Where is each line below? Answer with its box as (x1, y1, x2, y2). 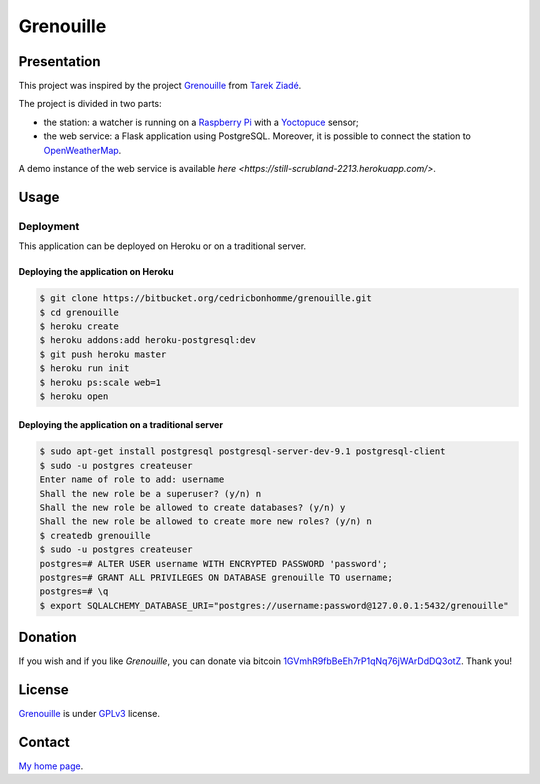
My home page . (18, 760, 84, 772)
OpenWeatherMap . (43, 144, 122, 156)
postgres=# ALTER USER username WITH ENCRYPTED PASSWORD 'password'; (39, 558, 388, 569)
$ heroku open (39, 390, 109, 402)
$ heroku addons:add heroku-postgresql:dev (39, 335, 257, 346)
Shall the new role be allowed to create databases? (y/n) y (39, 502, 346, 514)
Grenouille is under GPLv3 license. (18, 708, 160, 720)
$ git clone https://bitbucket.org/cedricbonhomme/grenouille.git (39, 293, 372, 304)
